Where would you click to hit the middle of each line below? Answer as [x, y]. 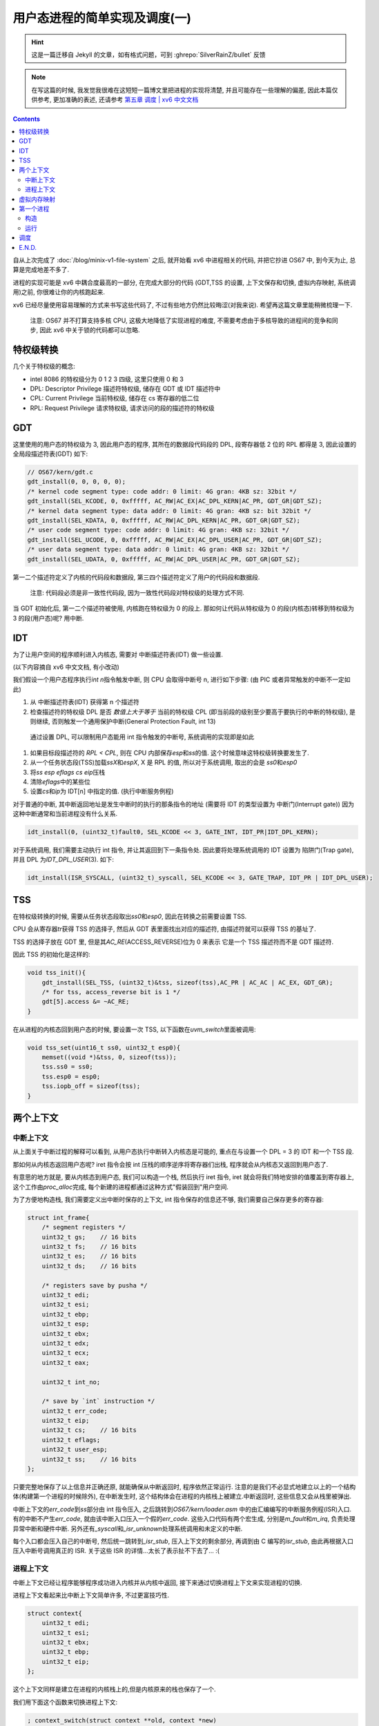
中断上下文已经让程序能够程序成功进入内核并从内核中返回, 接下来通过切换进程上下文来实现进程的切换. [158, 1582]
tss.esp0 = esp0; [71, 1076]
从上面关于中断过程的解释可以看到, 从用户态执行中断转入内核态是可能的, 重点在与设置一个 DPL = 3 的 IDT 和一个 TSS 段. [183, 1152]
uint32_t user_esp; [75, 1449]
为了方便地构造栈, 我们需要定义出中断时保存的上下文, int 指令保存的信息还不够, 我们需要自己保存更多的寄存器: [168, 1199]
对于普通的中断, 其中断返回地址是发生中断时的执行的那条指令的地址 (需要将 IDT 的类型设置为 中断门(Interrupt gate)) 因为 [184, 804]
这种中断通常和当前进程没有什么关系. [65, 814]
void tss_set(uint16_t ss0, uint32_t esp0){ [104, 1047]
